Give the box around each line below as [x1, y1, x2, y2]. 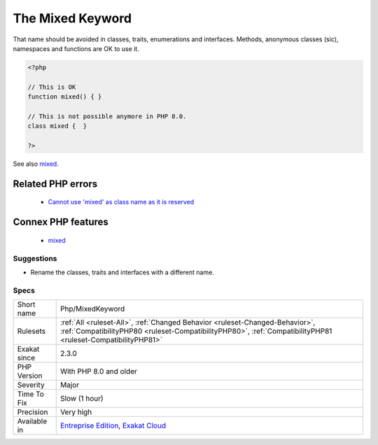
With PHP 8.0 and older [59, 367, 138, 376]
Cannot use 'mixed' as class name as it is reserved [48, 198, 195, 206]
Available [17, 416, 48, 426]
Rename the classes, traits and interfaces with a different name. [30, 268, 215, 276]
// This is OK [27, 83, 76, 91]
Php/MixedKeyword [59, 304, 125, 314]
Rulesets [17, 326, 45, 336]
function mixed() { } [27, 93, 102, 101]
